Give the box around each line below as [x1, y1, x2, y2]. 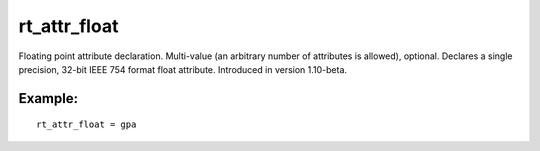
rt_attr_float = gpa [36, 119, 137, 130]
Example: [18, 90, 79, 107]
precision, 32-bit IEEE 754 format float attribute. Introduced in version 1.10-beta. [18, 63, 348, 75]
